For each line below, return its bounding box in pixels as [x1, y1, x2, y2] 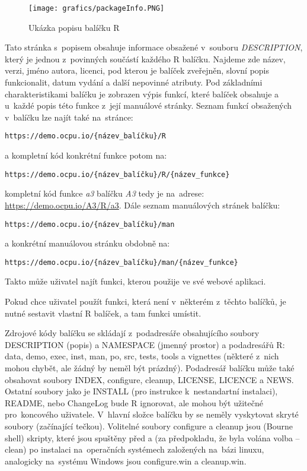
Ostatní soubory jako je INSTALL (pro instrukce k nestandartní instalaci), [5, 385, 278, 397]
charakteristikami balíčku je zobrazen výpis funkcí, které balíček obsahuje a [5, 87, 279, 100]
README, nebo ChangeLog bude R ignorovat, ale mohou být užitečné [5, 396, 264, 409]
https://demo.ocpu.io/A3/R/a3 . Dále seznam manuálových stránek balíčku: [5, 198, 280, 211]
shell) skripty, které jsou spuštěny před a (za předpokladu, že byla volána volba [5, 431, 293, 444]
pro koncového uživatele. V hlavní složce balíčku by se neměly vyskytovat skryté [5, 408, 299, 421]
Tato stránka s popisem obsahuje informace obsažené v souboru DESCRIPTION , [5, 41, 303, 53]
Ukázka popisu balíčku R [28, 21, 120, 33]
